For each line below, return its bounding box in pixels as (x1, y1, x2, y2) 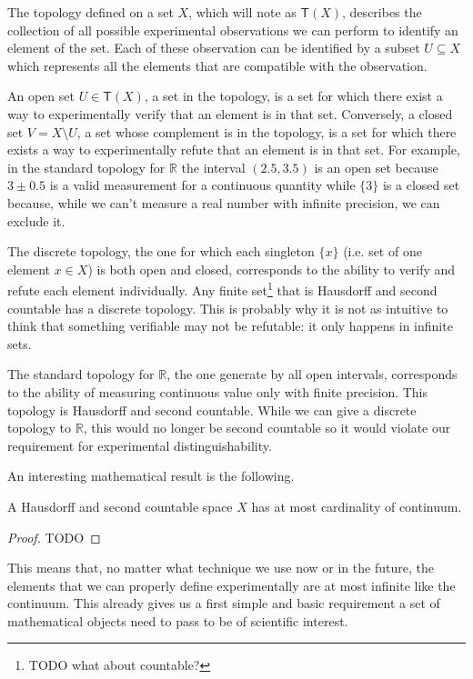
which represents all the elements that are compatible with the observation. (7, 55, 428, 75)
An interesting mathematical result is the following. (7, 466, 295, 485)
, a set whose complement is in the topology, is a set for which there (76, 122, 457, 141)
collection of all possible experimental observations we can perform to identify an (7, 20, 458, 39)
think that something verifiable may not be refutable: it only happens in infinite (7, 316, 453, 335)
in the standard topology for (7, 157, 166, 176)
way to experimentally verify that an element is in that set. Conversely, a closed (7, 104, 453, 123)
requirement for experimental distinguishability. (7, 435, 272, 454)
